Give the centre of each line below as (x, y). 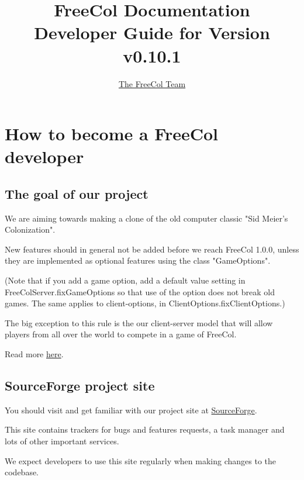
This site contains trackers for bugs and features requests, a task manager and (145, 429)
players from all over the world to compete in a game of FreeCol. (121, 334)
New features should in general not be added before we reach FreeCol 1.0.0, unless (152, 249)
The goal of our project (77, 193)
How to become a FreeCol (112, 134)
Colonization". (30, 229)
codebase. (22, 472)
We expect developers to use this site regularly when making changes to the (141, 460)
